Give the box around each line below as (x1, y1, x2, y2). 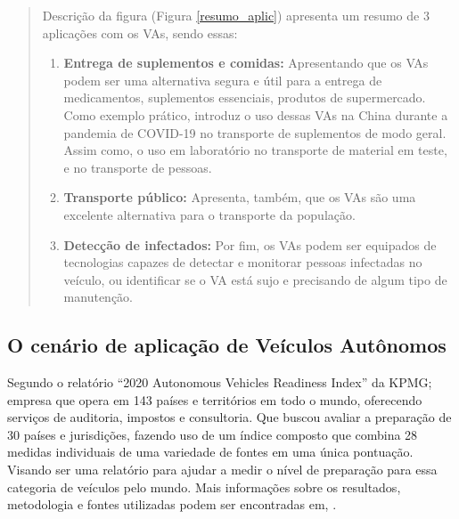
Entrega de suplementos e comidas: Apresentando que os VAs (63, 53, 429, 72)
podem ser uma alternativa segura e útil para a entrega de (63, 70, 382, 89)
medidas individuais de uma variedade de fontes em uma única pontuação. (7, 442, 414, 461)
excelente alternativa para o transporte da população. (63, 205, 356, 223)
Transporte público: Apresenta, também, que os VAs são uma (63, 188, 416, 207)
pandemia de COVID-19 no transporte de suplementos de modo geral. (63, 123, 447, 142)
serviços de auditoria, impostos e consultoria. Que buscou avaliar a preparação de (7, 408, 452, 426)
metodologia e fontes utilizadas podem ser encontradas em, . (7, 495, 337, 514)
